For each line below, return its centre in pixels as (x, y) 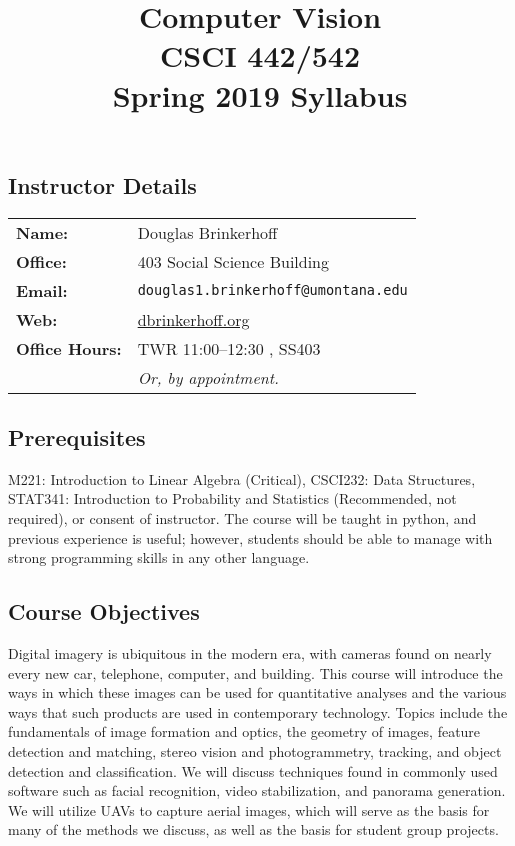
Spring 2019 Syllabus (260, 94)
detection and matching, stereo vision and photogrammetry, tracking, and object (255, 750)
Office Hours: (69, 348)
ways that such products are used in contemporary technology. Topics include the (258, 711)
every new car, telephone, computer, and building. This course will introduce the (255, 672)
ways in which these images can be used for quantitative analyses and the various (257, 692)
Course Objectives (104, 611)
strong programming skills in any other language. (159, 557)
